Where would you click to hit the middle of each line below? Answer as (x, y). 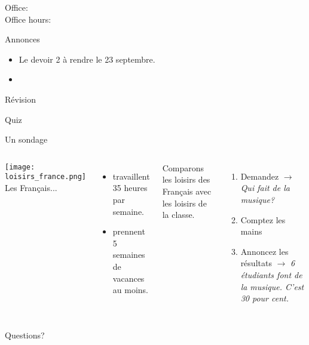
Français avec (187, 191)
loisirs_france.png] (46, 177)
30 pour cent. (264, 298)
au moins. (131, 290)
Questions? (25, 335)
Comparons (183, 167)
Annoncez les (264, 251)
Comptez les (263, 219)
